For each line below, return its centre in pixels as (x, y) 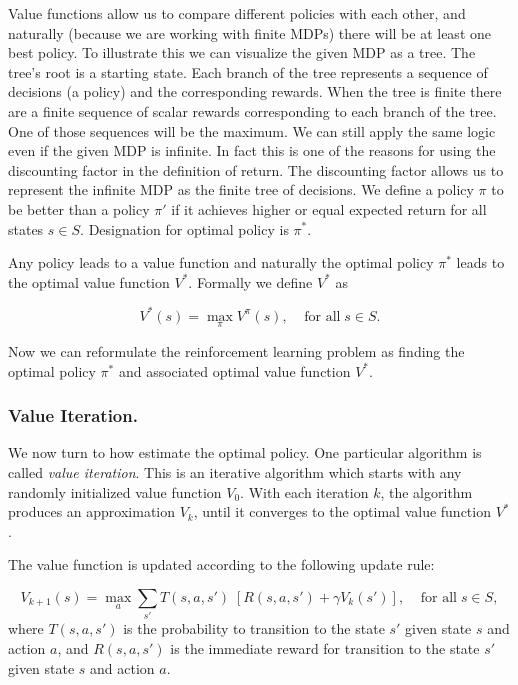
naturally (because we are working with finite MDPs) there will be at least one (249, 32)
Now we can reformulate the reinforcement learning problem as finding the (236, 351)
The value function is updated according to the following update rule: (221, 564)
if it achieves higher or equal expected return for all (329, 208)
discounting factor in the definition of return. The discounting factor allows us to (256, 169)
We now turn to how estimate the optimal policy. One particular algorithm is (245, 452)
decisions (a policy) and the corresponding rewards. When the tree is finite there (255, 91)
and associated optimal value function (234, 370)
